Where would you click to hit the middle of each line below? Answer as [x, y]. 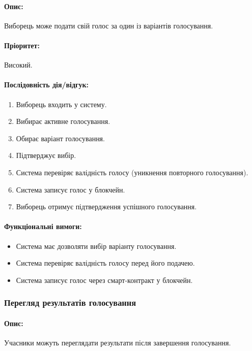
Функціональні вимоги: [43, 226]
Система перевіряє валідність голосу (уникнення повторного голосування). [132, 172]
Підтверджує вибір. [46, 155]
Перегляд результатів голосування [70, 302]
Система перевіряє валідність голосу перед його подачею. [105, 263]
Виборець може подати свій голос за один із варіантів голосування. [109, 25]
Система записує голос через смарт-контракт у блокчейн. [104, 280]
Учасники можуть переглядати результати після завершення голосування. [118, 342]
